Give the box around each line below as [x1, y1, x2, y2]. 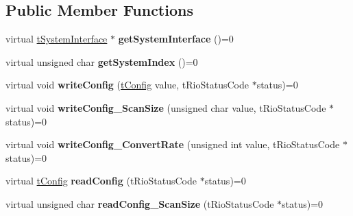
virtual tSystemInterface [5, 32, 108, 46]
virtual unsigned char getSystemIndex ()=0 [5, 54, 198, 69]
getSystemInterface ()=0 [118, 32, 234, 46]
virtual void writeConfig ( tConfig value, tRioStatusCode [5, 77, 249, 92]
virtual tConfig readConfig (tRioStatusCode [5, 173, 197, 188]
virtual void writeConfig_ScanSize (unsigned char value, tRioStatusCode [5, 100, 326, 115]
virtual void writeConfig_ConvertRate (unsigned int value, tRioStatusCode [5, 137, 340, 152]
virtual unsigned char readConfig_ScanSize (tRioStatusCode [5, 196, 274, 211]
